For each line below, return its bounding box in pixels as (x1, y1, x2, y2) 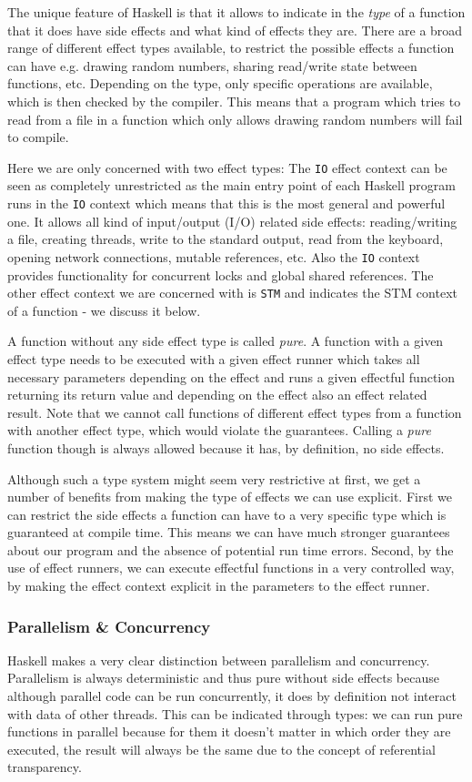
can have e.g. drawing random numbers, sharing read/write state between (7, 56, 417, 75)
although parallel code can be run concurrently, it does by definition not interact (7, 686, 457, 706)
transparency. (7, 757, 82, 777)
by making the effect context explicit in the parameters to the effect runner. (7, 576, 430, 595)
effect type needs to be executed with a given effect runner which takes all (7, 349, 420, 368)
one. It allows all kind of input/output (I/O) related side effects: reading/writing (7, 211, 457, 230)
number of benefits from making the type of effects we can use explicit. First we (7, 487, 453, 506)
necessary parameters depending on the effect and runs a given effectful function (7, 367, 455, 386)
